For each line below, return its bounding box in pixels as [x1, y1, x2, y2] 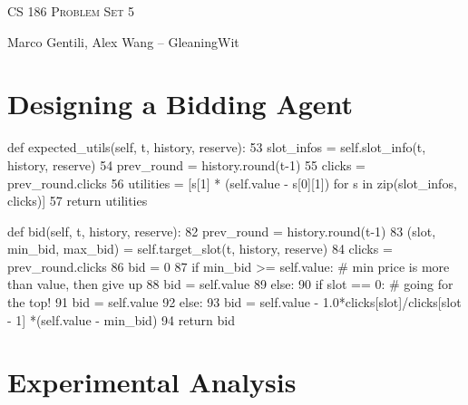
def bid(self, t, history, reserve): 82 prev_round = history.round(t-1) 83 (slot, [7, 221, 436, 240]
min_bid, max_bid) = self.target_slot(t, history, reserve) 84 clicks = [7, 239, 393, 258]
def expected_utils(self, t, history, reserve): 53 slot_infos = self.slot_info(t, [7, 138, 426, 157]
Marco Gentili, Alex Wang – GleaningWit [7, 32, 239, 51]
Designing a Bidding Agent [7, 85, 354, 122]
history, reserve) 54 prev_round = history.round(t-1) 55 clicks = [7, 155, 366, 174]
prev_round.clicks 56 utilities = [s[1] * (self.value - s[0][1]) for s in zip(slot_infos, [7, 173, 457, 192]
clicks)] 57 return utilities [7, 191, 148, 210]
